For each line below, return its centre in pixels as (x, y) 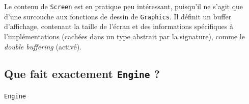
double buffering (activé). (43, 46)
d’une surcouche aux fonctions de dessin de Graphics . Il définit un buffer (118, 16)
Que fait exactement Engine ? (82, 74)
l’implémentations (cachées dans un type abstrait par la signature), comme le (124, 36)
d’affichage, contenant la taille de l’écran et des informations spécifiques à (119, 26)
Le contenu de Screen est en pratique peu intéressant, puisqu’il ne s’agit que (124, 6)
